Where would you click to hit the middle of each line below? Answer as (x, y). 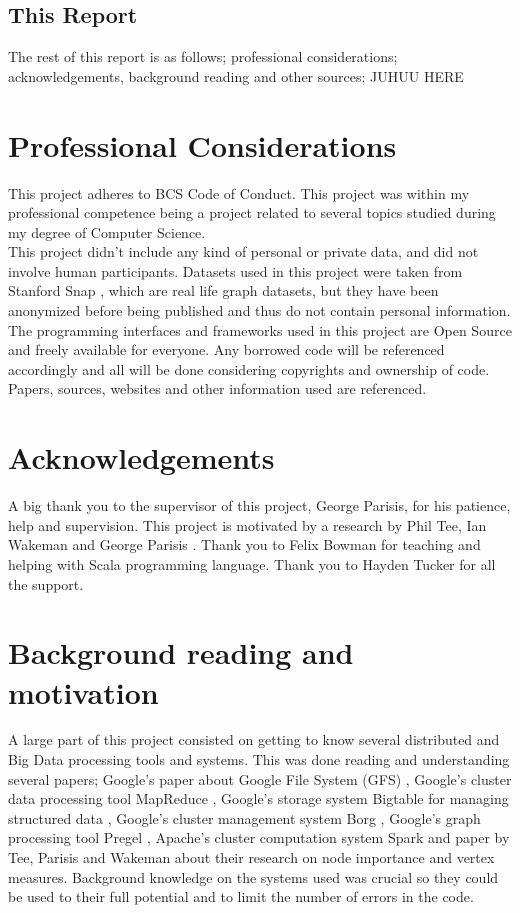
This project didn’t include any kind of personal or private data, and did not (243, 251)
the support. (46, 583)
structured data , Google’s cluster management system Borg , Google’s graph (244, 817)
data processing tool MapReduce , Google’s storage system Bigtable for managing (258, 798)
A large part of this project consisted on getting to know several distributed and (254, 739)
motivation (83, 691)
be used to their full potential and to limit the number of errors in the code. (241, 896)
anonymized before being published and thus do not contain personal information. (259, 310)
